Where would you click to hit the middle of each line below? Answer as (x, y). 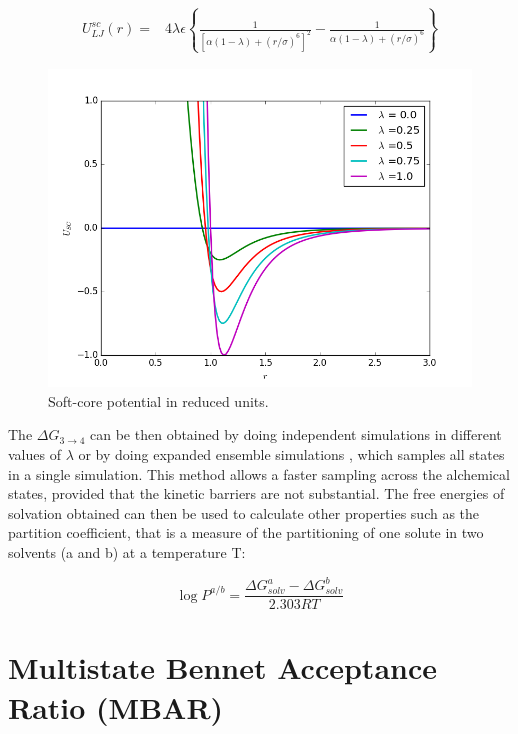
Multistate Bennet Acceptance (222, 667)
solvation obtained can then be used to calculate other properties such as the (244, 512)
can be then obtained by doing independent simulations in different (296, 434)
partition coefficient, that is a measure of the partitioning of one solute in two (246, 532)
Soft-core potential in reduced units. (158, 400)
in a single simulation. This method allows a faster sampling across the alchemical (259, 473)
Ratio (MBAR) (116, 706)
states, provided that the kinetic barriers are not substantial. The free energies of (256, 493)
